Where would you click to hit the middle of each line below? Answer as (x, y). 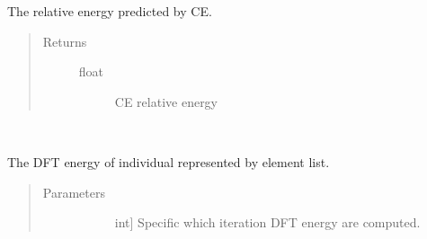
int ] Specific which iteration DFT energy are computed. (267, 222)
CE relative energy (166, 101)
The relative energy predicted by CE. (110, 11)
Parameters (74, 192)
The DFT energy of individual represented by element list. (169, 161)
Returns (65, 41)
